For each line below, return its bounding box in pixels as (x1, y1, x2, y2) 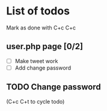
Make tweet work (14, 57, 58, 64)
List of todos (6, 4, 70, 18)
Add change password (14, 64, 72, 71)
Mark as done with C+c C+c (6, 24, 76, 31)
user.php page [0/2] (6, 41, 83, 52)
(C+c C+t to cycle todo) (6, 98, 65, 105)
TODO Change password (6, 82, 101, 92)
